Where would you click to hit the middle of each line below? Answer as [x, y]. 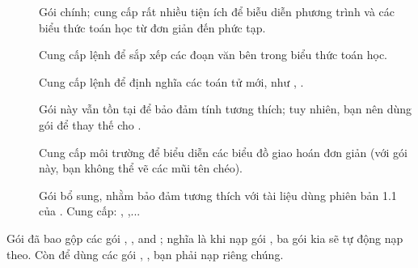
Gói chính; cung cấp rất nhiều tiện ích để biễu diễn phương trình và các [217, 11]
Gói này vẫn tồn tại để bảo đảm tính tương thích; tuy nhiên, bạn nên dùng [226, 109]
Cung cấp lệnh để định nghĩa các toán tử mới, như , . [171, 81]
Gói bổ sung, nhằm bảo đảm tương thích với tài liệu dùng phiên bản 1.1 [218, 195]
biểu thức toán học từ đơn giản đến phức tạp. [152, 27]
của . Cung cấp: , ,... [90, 211]
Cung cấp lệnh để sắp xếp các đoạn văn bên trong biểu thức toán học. [213, 55]
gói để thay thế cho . [90, 124]
